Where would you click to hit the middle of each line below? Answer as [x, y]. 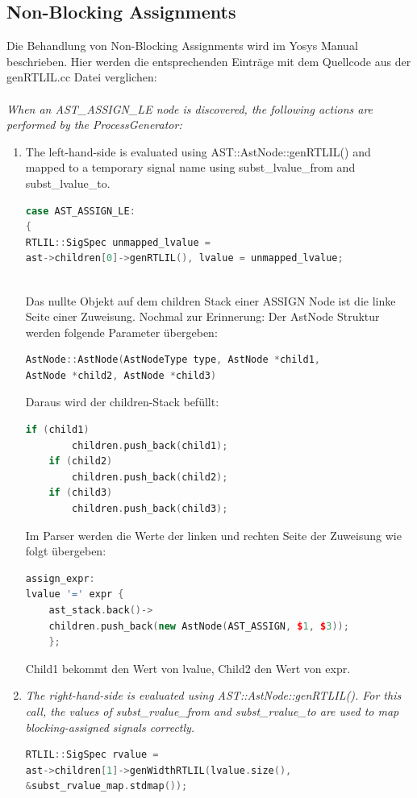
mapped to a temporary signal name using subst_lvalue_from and [190, 167]
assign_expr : [60, 578]
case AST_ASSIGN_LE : [80, 211]
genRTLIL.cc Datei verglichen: [82, 77]
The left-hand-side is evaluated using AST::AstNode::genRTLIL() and [198, 151]
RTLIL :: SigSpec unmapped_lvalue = [118, 242]
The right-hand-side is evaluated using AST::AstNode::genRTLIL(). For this [213, 695]
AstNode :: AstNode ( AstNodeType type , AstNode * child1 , [173, 360]
